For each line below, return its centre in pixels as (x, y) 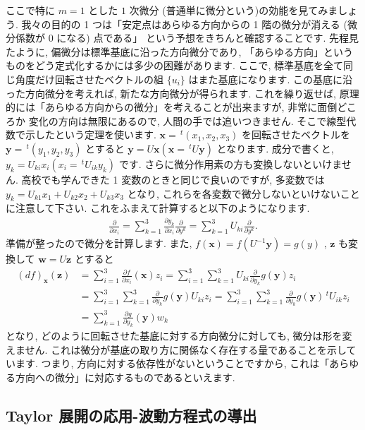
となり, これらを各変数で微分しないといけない (234, 193)
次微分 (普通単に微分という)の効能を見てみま (234, 10)
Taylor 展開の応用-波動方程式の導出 (131, 415)
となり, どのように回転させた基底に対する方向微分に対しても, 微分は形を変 (179, 336)
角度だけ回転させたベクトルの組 (89, 79)
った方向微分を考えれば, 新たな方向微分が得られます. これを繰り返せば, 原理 (182, 93)
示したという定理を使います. (91, 135)
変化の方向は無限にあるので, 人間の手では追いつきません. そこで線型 (187, 120)
